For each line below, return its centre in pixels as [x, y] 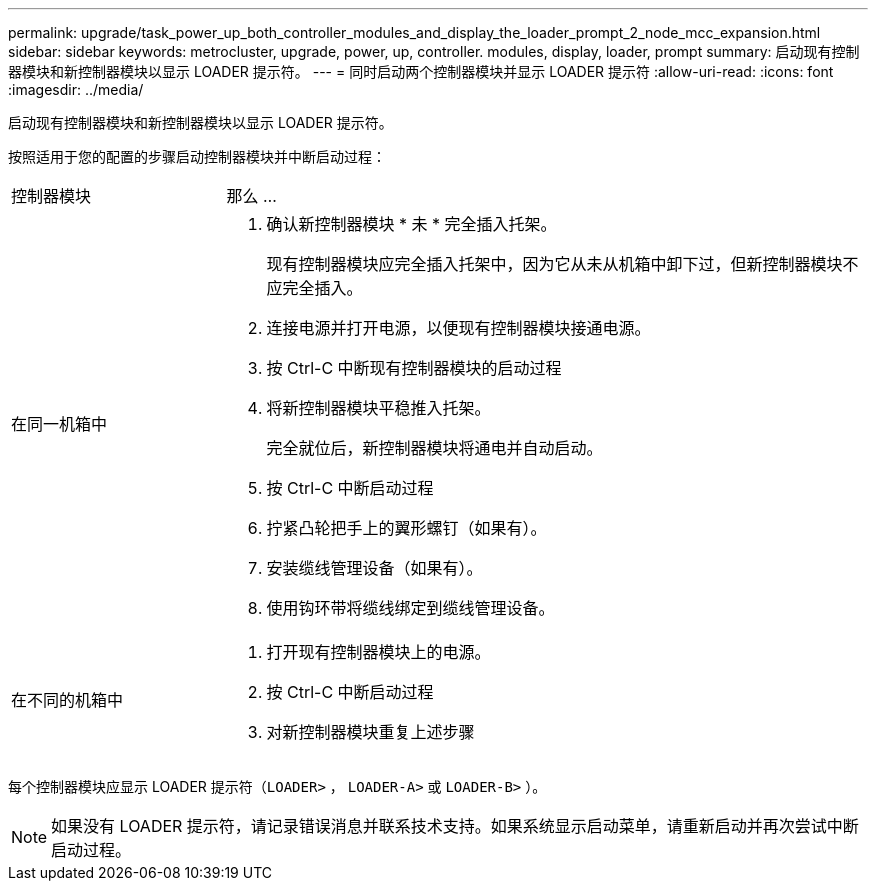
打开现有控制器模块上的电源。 [378, 652]
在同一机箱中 [59, 424]
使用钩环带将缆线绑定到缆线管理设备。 [410, 608]
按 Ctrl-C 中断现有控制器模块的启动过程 [414, 368]
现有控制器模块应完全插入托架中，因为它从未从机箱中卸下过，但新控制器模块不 [562, 264]
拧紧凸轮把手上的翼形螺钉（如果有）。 [406, 528]
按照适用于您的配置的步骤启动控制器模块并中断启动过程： [197, 156]
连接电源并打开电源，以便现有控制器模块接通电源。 [458, 328]
